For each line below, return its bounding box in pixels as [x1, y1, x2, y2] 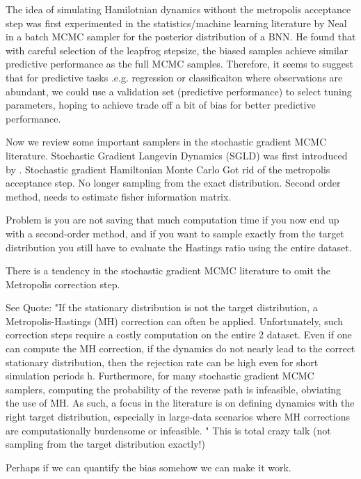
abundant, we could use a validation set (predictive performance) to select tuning [6, 84, 352, 98]
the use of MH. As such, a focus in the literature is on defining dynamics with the [6, 395, 355, 410]
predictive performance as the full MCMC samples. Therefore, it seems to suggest [6, 56, 354, 71]
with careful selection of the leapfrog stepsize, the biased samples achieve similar [6, 42, 348, 57]
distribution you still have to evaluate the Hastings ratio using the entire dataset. [6, 239, 352, 254]
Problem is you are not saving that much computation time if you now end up [6, 212, 339, 227]
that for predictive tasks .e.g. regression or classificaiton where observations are [6, 70, 343, 84]
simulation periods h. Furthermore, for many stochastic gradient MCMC [6, 368, 314, 383]
